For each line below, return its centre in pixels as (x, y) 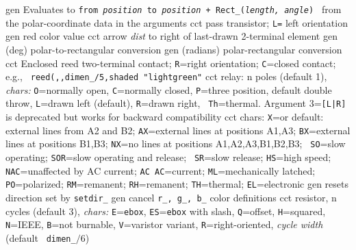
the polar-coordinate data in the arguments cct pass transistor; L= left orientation (177, 22)
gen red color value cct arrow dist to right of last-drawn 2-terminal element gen (171, 36)
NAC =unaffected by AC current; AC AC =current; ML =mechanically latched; (161, 170)
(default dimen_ (41, 238)
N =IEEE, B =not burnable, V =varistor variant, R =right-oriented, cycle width (164, 224)
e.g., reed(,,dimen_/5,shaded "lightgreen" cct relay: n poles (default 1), (166, 76)
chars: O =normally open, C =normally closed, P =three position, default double (169, 89)
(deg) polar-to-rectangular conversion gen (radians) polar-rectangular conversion (174, 49)
